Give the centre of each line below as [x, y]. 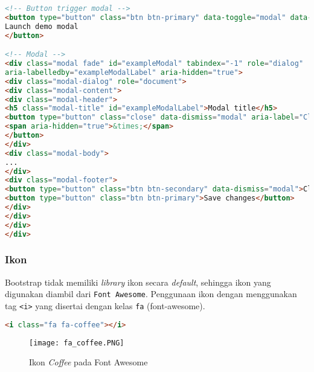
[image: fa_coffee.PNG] [77, 343]
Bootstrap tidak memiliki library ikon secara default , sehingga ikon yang [138, 282]
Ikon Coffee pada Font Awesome [88, 362]
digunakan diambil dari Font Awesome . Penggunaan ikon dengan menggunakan [151, 294]
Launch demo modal [42, 26]
